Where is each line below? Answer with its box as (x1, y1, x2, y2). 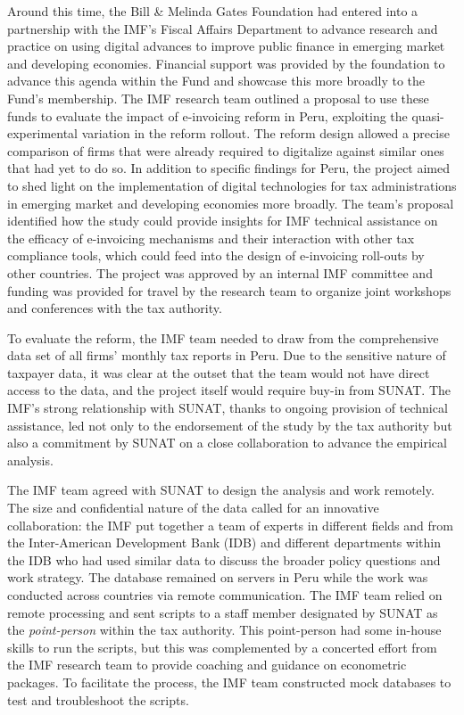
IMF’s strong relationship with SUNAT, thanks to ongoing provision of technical (7, 399, 448, 417)
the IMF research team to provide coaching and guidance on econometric (7, 655, 407, 674)
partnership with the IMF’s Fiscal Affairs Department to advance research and (7, 19, 438, 37)
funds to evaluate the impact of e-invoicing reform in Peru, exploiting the (7, 106, 408, 125)
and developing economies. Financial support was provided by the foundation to (7, 53, 445, 72)
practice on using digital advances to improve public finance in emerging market (7, 37, 445, 55)
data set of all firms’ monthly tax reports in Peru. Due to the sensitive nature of (7, 346, 446, 365)
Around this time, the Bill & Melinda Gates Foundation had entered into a (7, 2, 418, 20)
